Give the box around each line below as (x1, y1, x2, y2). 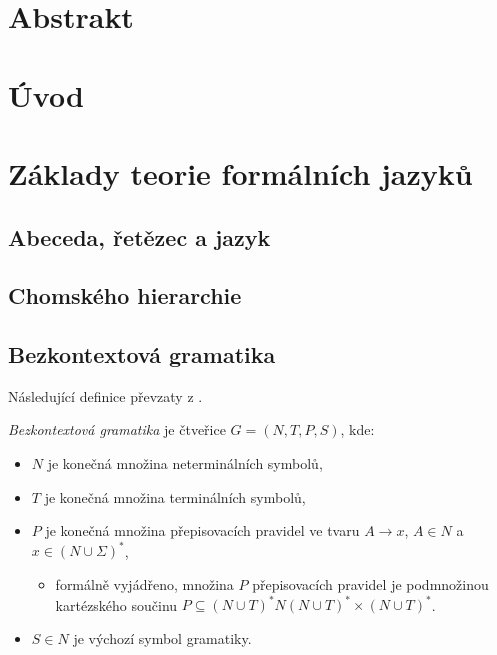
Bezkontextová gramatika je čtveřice (8, 419, 226, 440)
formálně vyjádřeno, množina (55, 573, 234, 594)
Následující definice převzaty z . (8, 385, 203, 406)
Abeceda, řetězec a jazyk (8, 221, 271, 252)
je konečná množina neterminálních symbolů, (47, 453, 323, 474)
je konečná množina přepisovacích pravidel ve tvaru (45, 520, 360, 541)
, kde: (340, 419, 375, 440)
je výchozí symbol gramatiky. (73, 627, 252, 648)
